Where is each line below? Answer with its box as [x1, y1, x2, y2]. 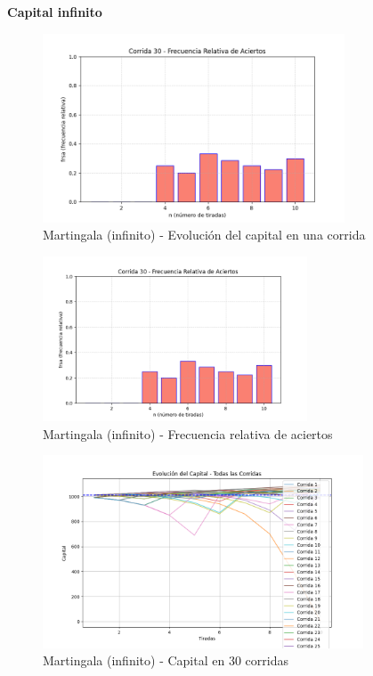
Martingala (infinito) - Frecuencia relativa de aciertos [43, 424, 333, 443]
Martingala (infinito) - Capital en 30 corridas [43, 651, 288, 670]
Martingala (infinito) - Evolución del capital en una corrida [43, 225, 366, 244]
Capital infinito [7, 3, 102, 20]
